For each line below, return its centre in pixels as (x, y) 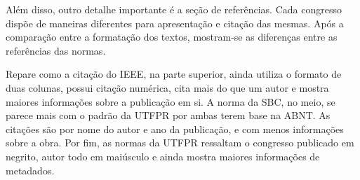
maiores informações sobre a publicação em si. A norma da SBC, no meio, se (171, 101)
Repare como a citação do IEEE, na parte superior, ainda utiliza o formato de (174, 74)
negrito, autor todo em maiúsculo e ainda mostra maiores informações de (163, 156)
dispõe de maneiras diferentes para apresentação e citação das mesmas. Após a (175, 23)
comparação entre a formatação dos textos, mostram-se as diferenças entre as (172, 37)
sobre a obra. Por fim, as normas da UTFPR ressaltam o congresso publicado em (180, 143)
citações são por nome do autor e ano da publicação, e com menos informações (175, 129)
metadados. (30, 170)
